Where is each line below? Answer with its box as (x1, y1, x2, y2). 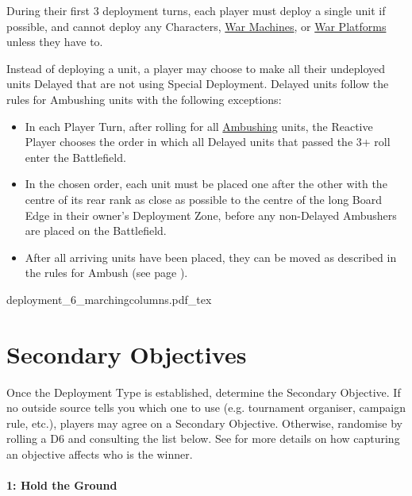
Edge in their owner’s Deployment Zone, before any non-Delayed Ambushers (25, 206, 397, 223)
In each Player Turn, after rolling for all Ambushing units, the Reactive (25, 117, 373, 134)
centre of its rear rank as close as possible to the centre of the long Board (25, 190, 383, 207)
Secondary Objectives (6, 337, 247, 370)
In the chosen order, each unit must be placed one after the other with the (25, 175, 387, 192)
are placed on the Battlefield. (25, 222, 167, 239)
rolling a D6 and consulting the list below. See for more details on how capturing (6, 430, 400, 447)
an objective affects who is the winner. (6, 446, 193, 462)
